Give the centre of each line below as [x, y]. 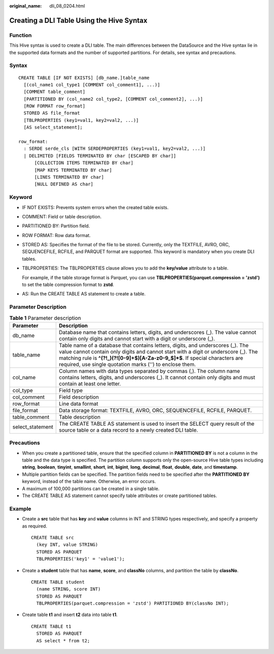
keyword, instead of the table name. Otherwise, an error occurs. [89, 481]
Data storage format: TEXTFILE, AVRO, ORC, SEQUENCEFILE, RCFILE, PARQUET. [156, 410]
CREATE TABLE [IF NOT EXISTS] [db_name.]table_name [84, 78]
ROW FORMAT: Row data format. [56, 235]
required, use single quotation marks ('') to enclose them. [128, 364]
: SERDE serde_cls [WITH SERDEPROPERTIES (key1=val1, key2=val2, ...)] [115, 149]
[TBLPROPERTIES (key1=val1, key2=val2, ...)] [81, 120]
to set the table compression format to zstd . [68, 285]
